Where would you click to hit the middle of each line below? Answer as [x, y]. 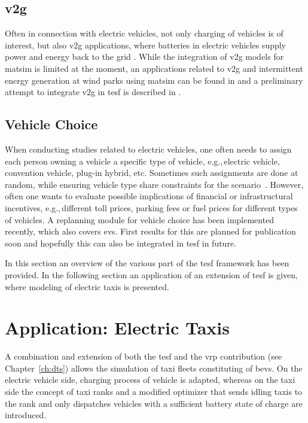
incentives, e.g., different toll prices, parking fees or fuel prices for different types [151, 207]
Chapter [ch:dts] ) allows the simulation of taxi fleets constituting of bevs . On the [154, 368]
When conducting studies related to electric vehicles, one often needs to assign [148, 149]
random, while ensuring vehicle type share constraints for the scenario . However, [154, 184]
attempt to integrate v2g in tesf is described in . [93, 92]
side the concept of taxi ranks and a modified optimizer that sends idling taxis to [154, 391]
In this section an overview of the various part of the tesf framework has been [147, 263]
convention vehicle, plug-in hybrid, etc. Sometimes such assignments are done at [152, 173]
